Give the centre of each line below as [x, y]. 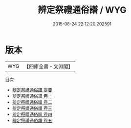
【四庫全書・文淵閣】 [49, 66]
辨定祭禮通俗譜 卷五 [32, 120]
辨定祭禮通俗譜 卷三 [32, 108]
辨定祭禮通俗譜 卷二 [32, 102]
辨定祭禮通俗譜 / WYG [82, 10]
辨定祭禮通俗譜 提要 [32, 90]
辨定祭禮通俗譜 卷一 [32, 96]
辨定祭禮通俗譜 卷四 [32, 114]
